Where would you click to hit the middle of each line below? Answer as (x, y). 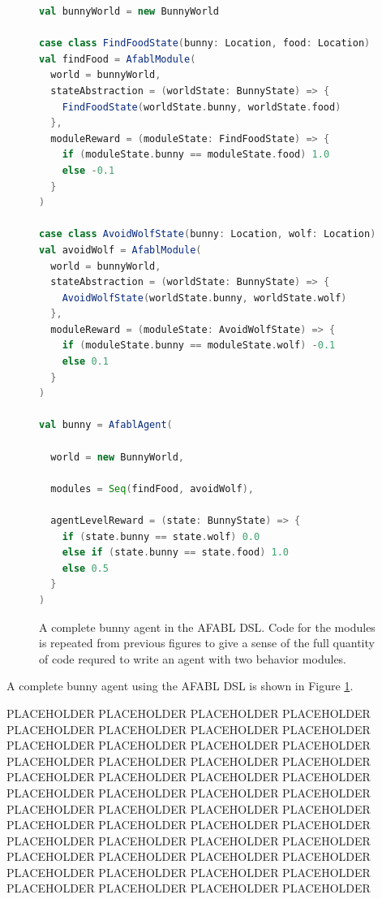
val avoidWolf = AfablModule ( (120, 250)
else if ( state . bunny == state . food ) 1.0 (175, 553)
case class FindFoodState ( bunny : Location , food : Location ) (205, 43)
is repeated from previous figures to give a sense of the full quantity (207, 643)
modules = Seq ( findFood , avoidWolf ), (152, 488)
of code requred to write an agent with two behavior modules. (193, 658)
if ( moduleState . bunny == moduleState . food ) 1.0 (196, 155)
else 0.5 (85, 568)
